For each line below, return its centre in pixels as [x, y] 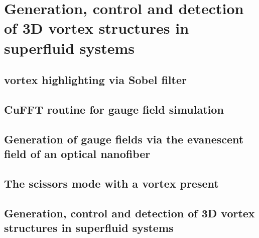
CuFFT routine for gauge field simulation [114, 109]
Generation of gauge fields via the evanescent [124, 139]
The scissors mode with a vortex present [111, 183]
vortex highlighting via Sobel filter [95, 80]
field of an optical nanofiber [77, 154]
